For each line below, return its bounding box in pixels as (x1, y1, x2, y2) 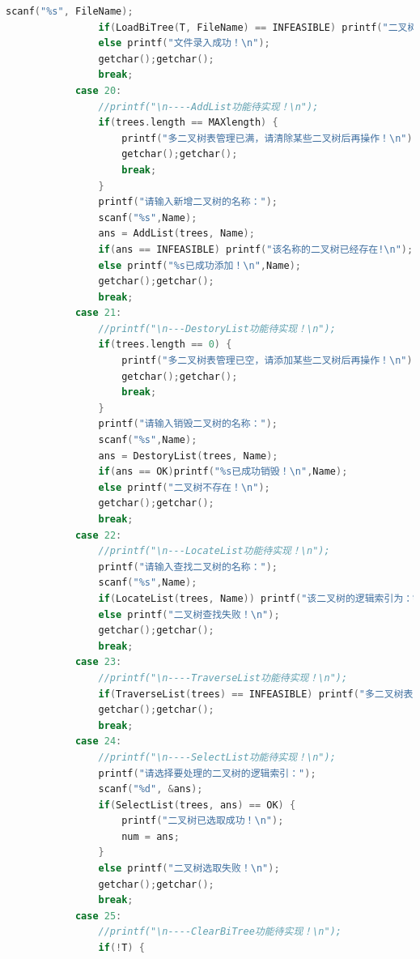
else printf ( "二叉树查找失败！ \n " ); (98, 608, 280, 620)
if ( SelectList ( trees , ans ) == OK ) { (98, 799, 296, 811)
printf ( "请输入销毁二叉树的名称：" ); (98, 418, 278, 430)
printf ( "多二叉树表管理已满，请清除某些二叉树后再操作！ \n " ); (121, 132, 418, 144)
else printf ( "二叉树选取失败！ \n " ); (98, 863, 280, 875)
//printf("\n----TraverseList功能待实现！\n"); (98, 671, 348, 684)
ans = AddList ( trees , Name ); (98, 228, 255, 240)
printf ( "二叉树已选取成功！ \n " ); (121, 815, 284, 827)
